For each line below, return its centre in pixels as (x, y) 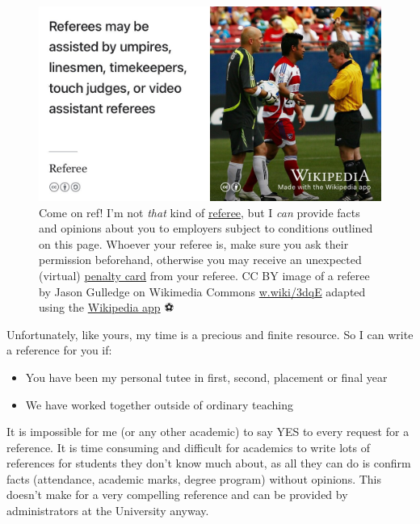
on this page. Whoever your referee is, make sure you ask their (194, 243)
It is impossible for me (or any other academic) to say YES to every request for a (208, 432)
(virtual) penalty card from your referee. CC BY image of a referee (204, 275)
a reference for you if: (59, 350)
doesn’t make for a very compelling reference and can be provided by (177, 495)
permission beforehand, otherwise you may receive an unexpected (200, 260)
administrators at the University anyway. (108, 511)
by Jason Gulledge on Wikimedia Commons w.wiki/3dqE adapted (202, 291)
